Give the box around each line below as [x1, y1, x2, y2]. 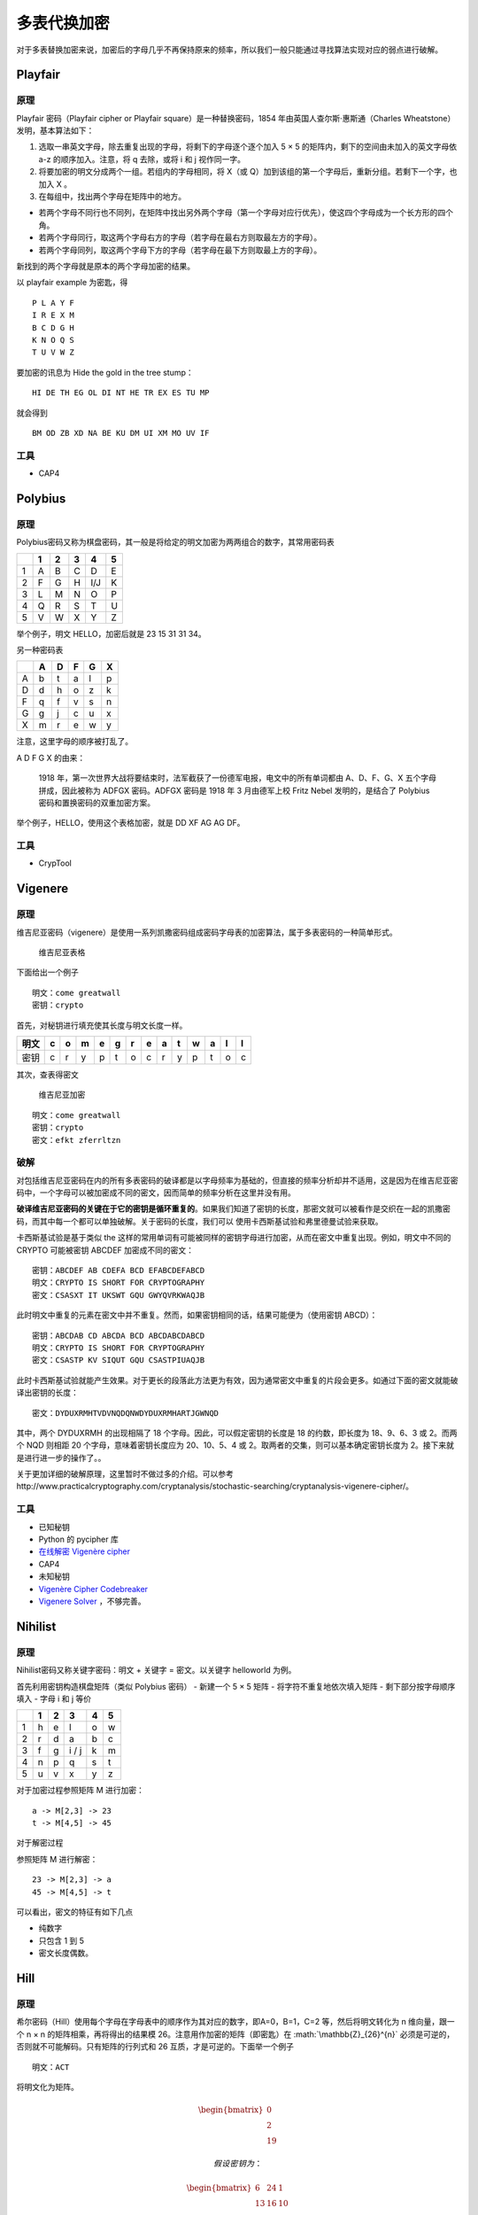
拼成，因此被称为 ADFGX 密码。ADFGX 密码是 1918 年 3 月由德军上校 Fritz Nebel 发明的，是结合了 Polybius [38, 785, 430, 796]
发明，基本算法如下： [16, 125, 95, 136]
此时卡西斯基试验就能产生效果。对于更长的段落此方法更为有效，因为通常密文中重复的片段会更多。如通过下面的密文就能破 [16, 1374, 459, 1386]
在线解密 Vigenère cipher [38, 1546, 130, 1557]
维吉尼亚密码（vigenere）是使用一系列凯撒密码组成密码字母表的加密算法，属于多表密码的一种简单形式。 [16, 927, 397, 937]
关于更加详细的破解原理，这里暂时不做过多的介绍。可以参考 [16, 1469, 234, 1480]
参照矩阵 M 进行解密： [16, 1854, 98, 1864]
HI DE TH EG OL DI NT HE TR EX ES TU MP [32, 388, 210, 398]
